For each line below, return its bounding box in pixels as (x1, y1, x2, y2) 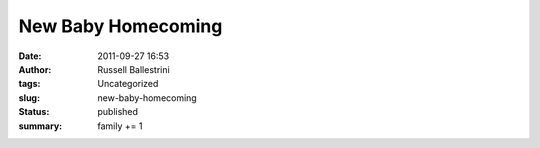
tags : (18, 78, 41, 90)
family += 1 (97, 120, 143, 132)
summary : (18, 120, 63, 132)
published (97, 106, 139, 118)
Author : (18, 63, 52, 75)
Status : (18, 106, 50, 118)
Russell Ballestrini (97, 63, 170, 75)
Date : (18, 50, 42, 62)
